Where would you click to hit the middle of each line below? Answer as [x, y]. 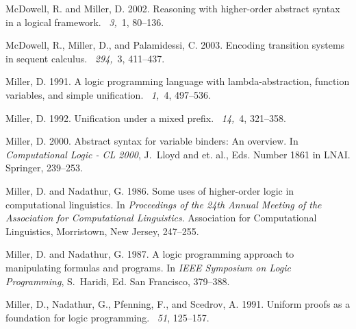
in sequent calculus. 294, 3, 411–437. [85, 58]
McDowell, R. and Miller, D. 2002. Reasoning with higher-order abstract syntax [173, 8]
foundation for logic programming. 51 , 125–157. [107, 317]
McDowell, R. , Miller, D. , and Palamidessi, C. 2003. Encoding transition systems [175, 45]
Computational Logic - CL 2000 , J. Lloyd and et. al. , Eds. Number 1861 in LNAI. [178, 154]
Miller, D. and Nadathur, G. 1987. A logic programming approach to [150, 254]
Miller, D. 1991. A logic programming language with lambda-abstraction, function [178, 81]
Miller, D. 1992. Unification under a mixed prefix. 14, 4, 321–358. [146, 118]
